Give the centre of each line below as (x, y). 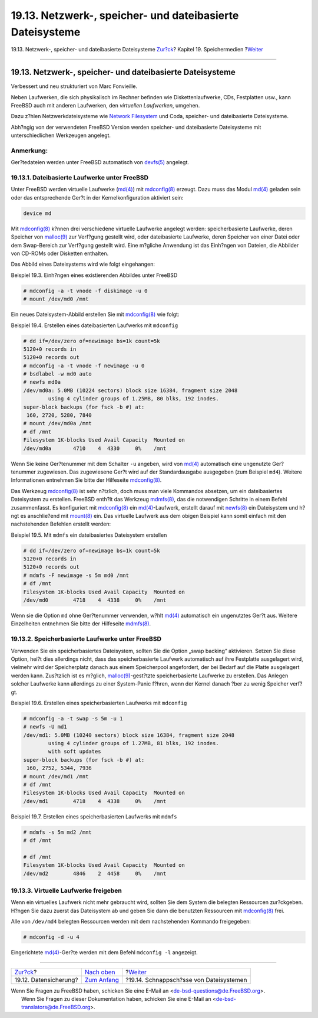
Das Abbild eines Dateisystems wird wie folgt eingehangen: (83, 264)
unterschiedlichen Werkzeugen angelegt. (61, 135)
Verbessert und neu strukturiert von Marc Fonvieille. (74, 86)
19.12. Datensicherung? (46, 980)
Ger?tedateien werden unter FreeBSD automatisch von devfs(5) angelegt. (100, 162)
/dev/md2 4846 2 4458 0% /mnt (95, 873)
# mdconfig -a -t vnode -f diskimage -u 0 (85, 291)
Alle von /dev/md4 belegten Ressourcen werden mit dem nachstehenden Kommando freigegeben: (131, 922)
